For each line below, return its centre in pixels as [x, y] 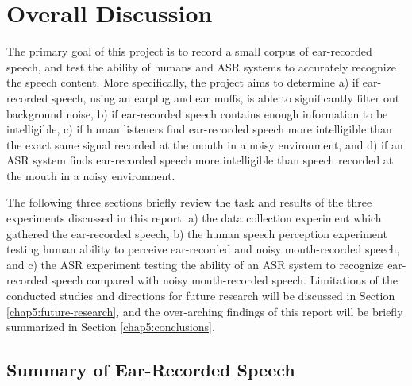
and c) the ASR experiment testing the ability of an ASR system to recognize [195, 264]
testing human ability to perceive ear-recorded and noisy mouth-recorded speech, [203, 249]
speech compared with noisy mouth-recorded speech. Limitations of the [225, 280]
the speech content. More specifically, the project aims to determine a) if [183, 82]
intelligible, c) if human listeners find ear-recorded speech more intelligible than [199, 129]
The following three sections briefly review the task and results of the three [189, 202]
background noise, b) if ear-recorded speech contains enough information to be [197, 113]
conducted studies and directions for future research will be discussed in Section [201, 296]
